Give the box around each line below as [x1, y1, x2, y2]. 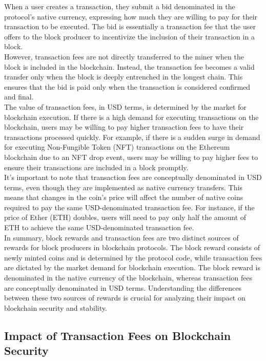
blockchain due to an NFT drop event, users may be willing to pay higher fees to [4, 151, 258, 162]
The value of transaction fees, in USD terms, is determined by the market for [4, 101, 247, 112]
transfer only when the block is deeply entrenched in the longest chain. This [4, 71, 243, 82]
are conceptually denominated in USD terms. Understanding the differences [4, 282, 241, 293]
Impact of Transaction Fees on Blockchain [4, 327, 231, 343]
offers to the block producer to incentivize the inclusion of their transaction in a [4, 31, 255, 42]
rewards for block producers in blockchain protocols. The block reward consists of [4, 242, 260, 253]
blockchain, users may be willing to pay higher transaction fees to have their [4, 122, 244, 132]
